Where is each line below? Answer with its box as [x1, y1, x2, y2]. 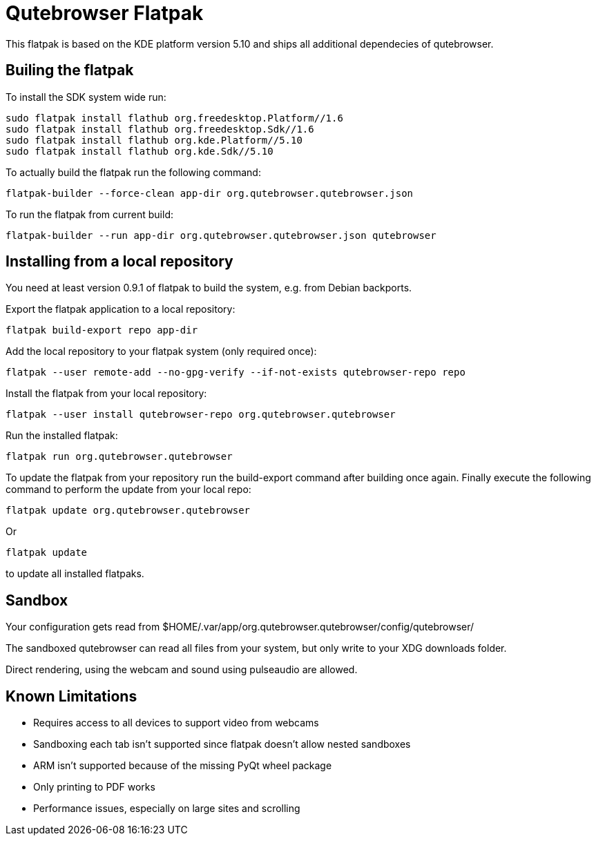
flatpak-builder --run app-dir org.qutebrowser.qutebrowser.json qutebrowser [6, 229, 436, 241]
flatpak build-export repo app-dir [6, 325, 198, 336]
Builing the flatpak [6, 61, 134, 79]
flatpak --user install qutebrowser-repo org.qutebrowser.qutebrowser [6, 409, 396, 420]
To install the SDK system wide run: [6, 90, 166, 103]
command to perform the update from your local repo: [6, 483, 251, 496]
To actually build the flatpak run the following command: [6, 166, 261, 178]
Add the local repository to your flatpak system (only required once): [6, 345, 317, 358]
